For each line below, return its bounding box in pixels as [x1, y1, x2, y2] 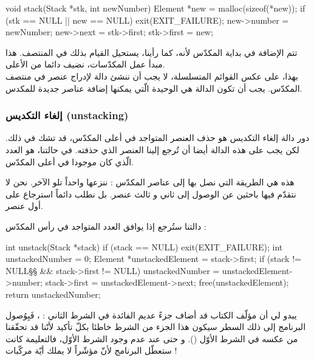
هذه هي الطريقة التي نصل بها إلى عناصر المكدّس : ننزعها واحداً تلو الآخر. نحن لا [5, 176, 295, 188]
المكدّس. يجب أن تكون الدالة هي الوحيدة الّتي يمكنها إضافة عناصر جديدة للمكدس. [5, 81, 302, 94]
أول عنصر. [5, 199, 43, 212]
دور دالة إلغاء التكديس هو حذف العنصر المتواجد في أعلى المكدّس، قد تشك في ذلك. [5, 131, 310, 144]
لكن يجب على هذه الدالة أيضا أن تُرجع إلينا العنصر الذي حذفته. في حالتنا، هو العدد [5, 143, 299, 156]
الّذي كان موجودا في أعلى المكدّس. [5, 155, 134, 168]
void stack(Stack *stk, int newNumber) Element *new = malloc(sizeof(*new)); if [5, 2, 305, 14]
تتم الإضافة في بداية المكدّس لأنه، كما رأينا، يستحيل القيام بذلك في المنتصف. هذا [5, 46, 298, 58]
